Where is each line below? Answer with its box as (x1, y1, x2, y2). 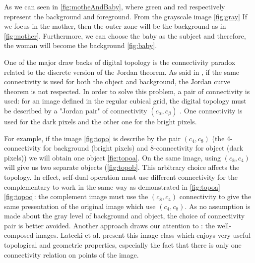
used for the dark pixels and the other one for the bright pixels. (4, 116, 197, 126)
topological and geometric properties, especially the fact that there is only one (4, 240, 242, 250)
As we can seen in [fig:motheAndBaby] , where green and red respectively (4, 1, 225, 11)
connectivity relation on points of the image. (4, 249, 139, 260)
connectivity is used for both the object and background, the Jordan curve (4, 76, 230, 87)
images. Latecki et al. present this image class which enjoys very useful (36, 230, 251, 240)
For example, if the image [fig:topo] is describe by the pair (4, 133, 181, 143)
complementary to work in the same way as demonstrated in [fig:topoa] (4, 181, 220, 192)
